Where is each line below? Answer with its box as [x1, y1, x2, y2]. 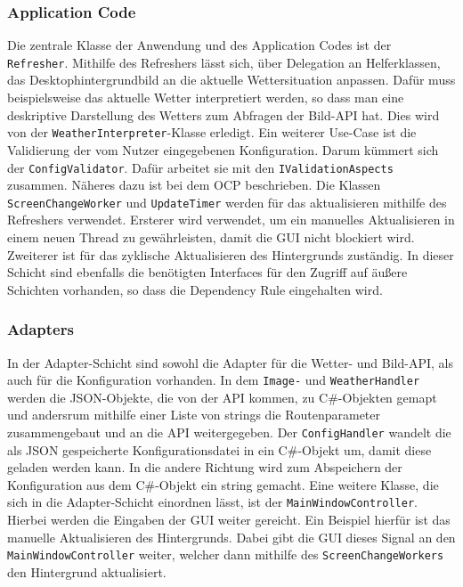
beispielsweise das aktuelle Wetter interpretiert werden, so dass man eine [7, 88, 404, 107]
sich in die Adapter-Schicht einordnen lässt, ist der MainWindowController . [7, 493, 418, 511]
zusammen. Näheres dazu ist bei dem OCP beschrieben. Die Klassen [7, 175, 381, 194]
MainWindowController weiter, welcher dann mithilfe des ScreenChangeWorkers [7, 545, 444, 564]
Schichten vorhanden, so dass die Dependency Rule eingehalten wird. [7, 280, 383, 298]
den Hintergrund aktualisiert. [7, 562, 167, 581]
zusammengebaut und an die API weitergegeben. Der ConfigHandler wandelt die [7, 423, 451, 442]
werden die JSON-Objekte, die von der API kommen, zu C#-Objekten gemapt [7, 387, 437, 406]
